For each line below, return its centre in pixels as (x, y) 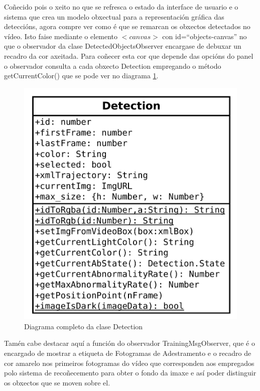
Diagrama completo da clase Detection (84, 326)
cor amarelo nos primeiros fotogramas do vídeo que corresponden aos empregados (129, 363)
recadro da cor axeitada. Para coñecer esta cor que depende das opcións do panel (129, 55)
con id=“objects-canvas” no (205, 36)
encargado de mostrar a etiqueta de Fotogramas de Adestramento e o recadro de (128, 353)
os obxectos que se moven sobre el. (57, 382)
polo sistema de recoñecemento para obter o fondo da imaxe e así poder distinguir (130, 373)
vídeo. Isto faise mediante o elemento (61, 36)
